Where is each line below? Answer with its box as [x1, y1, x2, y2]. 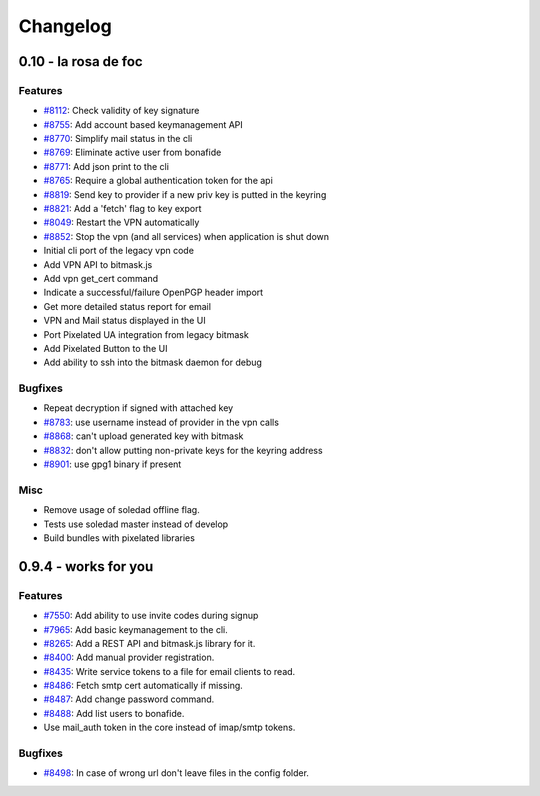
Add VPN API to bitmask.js [43, 258, 153, 270]
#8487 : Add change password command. [43, 693, 215, 705]
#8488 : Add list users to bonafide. [43, 707, 185, 719]
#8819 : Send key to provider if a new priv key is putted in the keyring [43, 188, 327, 200]
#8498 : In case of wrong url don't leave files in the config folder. [43, 767, 310, 779]
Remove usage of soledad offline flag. [43, 504, 200, 516]
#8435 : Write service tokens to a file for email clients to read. [43, 665, 296, 677]
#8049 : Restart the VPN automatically [43, 216, 200, 229]
